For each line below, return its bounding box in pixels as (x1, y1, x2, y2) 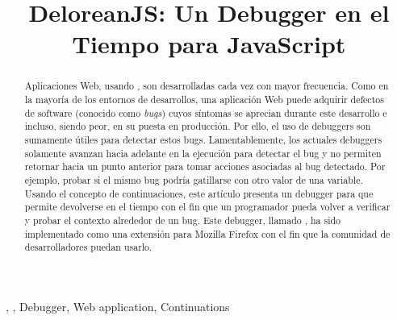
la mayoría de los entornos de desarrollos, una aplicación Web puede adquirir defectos (24, 93, 384, 106)
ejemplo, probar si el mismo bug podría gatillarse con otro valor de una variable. (24, 172, 363, 186)
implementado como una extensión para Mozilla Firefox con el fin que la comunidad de (24, 226, 391, 240)
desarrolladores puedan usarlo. (24, 240, 153, 254)
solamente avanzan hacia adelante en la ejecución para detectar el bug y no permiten (24, 146, 382, 160)
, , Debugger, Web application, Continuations (6, 297, 230, 314)
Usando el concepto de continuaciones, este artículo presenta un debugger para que (24, 186, 374, 200)
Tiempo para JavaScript (72, 27, 346, 60)
